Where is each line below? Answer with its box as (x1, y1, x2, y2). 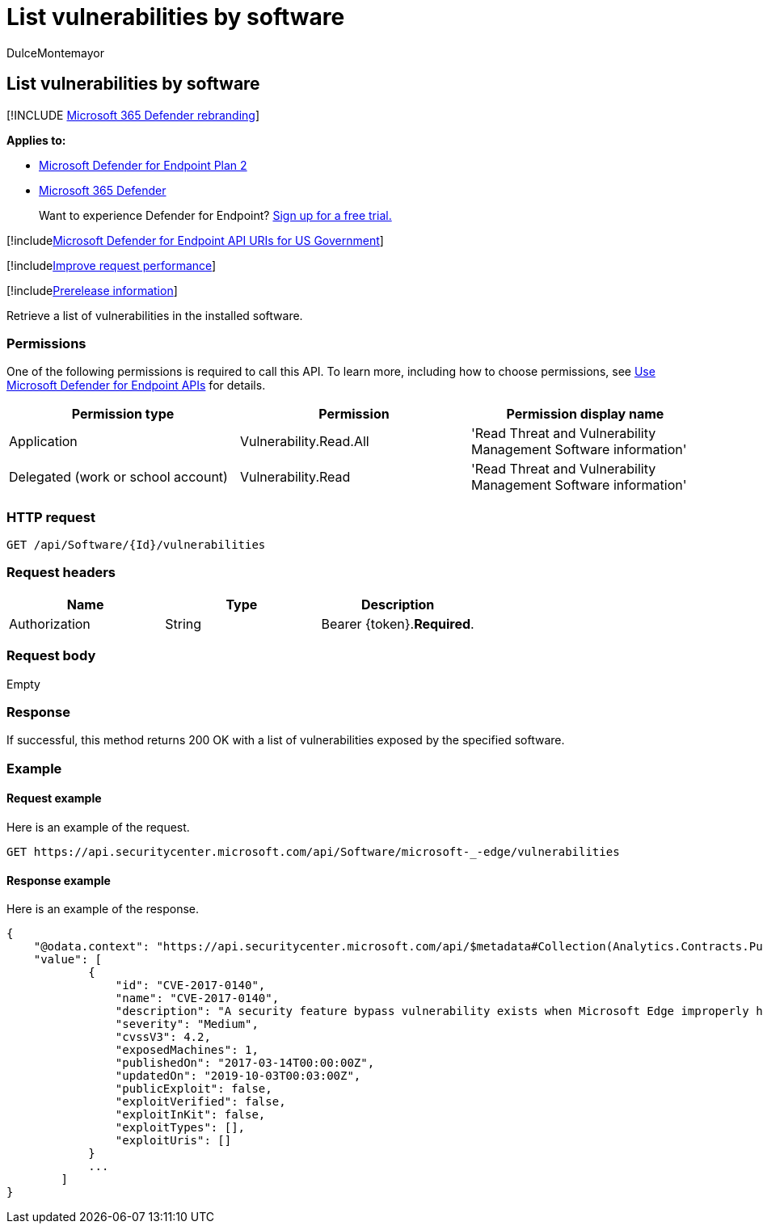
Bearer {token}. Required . (321, 615, 474, 632)
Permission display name (506, 406, 664, 423)
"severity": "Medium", (115, 1017, 259, 1031)
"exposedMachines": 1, (115, 1043, 259, 1057)
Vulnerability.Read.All (239, 433, 369, 450)
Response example (6, 873, 111, 887)
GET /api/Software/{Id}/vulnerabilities (6, 538, 266, 552)
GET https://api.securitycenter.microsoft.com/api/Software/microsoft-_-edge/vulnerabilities (6, 845, 620, 858)
